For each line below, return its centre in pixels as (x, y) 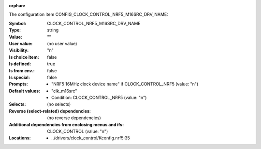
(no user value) (62, 43)
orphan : (17, 6)
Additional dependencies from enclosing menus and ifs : (66, 124)
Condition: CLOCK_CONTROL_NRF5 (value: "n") (99, 98)
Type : (15, 30)
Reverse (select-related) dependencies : (50, 111)
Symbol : (18, 23)
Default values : (25, 91)
